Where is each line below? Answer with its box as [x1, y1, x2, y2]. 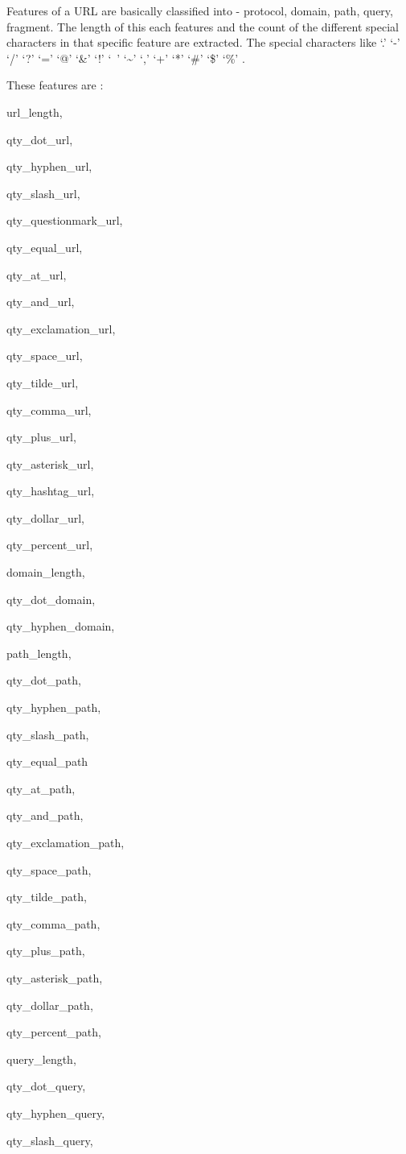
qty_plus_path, [6, 942, 85, 959]
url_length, [6, 103, 63, 120]
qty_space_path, [6, 861, 92, 878]
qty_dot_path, [6, 672, 81, 689]
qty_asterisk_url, [6, 455, 94, 472]
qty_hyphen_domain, [6, 618, 115, 635]
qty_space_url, [6, 347, 83, 364]
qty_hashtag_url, [6, 482, 95, 499]
